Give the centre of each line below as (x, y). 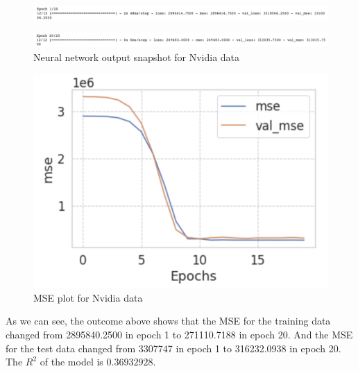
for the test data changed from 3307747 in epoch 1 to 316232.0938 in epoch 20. (173, 348)
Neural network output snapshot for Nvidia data (137, 57)
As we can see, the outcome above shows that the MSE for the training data (168, 321)
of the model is (71, 362)
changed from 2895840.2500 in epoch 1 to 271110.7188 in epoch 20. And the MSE (179, 334)
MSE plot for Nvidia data (88, 297)
